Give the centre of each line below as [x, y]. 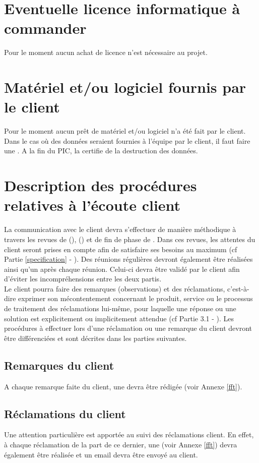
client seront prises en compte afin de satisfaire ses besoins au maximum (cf [121, 249]
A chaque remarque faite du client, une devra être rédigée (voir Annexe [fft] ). [123, 386]
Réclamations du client [65, 413]
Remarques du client [59, 365]
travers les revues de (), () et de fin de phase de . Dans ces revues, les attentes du [130, 239]
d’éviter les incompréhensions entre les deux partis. [83, 279]
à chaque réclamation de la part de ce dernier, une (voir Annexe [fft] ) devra [121, 445]
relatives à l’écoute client [92, 205]
